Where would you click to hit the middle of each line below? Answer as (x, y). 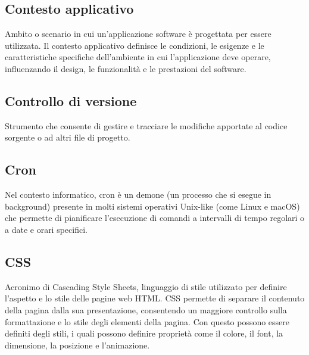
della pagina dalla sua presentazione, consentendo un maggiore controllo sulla (146, 309)
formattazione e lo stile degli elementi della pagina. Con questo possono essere (147, 321)
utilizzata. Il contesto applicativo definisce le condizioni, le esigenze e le (135, 45)
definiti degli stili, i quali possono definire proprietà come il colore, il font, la (144, 333)
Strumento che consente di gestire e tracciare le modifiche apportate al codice (146, 125)
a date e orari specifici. (46, 229)
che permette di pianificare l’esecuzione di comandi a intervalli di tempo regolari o (155, 218)
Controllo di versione (71, 100)
